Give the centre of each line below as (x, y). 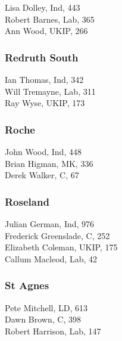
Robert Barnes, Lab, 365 (50, 19)
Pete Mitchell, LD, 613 (46, 307)
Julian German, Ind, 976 (50, 224)
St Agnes (27, 285)
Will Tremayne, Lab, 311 (50, 91)
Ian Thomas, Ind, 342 (44, 79)
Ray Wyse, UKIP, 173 (45, 103)
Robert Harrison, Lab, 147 (53, 331)
